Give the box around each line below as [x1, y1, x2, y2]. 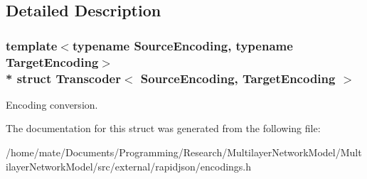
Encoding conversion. [6, 97, 98, 112]
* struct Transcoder [6, 69, 121, 87]
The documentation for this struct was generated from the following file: [6, 121, 321, 136]
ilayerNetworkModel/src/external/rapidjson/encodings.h [6, 158, 252, 173]
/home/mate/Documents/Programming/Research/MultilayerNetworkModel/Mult [6, 145, 362, 160]
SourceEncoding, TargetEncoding [140, 69, 336, 87]
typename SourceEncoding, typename [72, 36, 293, 54]
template [6, 36, 58, 54]
